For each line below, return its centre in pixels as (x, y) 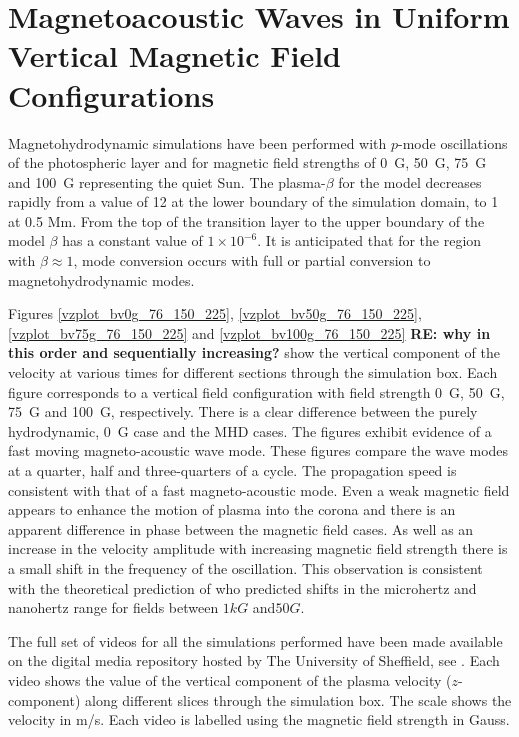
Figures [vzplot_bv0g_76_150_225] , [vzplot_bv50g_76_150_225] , (215, 313)
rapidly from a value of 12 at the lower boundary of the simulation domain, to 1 (253, 201)
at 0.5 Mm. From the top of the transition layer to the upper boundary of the (246, 220)
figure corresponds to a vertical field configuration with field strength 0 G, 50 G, (256, 391)
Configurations (111, 94)
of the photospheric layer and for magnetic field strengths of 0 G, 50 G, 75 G (247, 162)
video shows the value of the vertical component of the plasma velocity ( (230, 679)
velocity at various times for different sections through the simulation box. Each (253, 372)
